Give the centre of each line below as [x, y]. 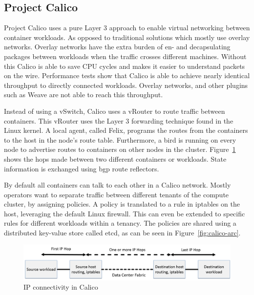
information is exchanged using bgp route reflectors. [82, 168]
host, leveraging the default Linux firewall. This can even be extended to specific [125, 213]
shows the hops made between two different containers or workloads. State [115, 158]
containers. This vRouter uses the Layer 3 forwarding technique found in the [119, 120]
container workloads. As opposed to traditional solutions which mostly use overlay [127, 37]
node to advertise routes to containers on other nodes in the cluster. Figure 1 [120, 149]
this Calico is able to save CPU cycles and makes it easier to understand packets [125, 66]
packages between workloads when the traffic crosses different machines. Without [125, 56]
